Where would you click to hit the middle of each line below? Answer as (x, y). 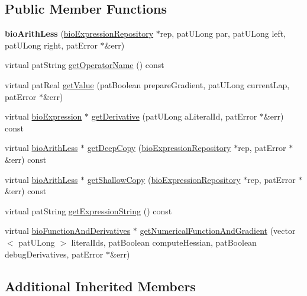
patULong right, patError (51, 45)
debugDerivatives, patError (54, 254)
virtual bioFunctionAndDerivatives (68, 231)
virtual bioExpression (43, 116)
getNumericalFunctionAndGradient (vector (218, 231)
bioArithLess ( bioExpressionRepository (79, 33)
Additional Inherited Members (100, 286)
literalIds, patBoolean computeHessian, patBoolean (164, 242)
